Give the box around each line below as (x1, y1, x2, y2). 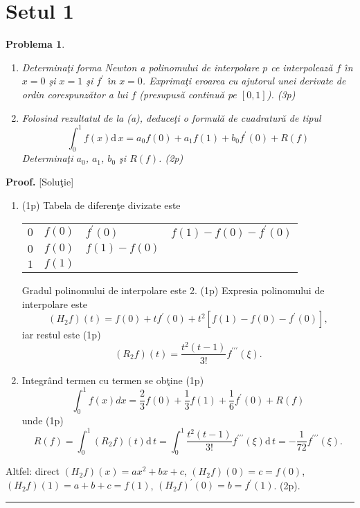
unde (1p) (21, 413, 64, 428)
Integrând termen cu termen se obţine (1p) (21, 372, 204, 387)
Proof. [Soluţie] (6, 174, 74, 188)
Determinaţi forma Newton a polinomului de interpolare (21, 60, 260, 74)
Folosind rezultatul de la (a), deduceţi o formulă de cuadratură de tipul (21, 110, 321, 125)
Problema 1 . (6, 37, 65, 51)
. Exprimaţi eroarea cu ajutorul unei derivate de (142, 73, 346, 88)
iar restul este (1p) (21, 327, 101, 342)
